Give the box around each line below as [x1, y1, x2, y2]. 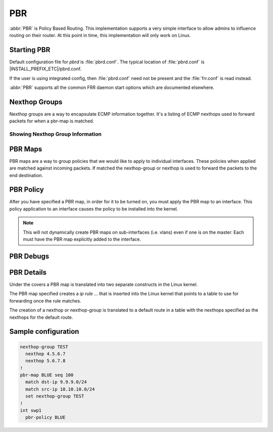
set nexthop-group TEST [25, 394, 84, 399]
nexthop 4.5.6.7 [25, 351, 66, 357]
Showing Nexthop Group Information [9, 131, 102, 138]
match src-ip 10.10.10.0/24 [25, 386, 95, 392]
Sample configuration [9, 327, 79, 336]
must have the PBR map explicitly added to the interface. [23, 236, 141, 242]
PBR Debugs [9, 252, 50, 261]
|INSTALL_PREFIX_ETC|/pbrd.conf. [9, 66, 82, 72]
